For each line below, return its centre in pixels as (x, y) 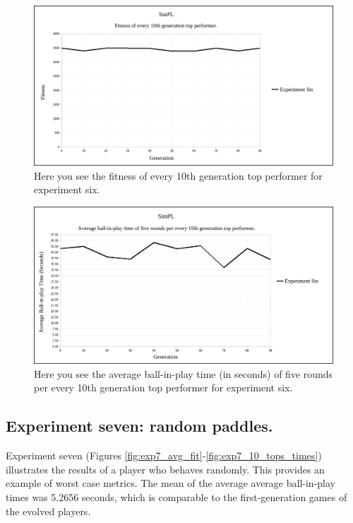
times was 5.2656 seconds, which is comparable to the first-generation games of (176, 496)
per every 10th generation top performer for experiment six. (163, 387)
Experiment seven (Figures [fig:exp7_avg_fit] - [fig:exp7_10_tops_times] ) (164, 455)
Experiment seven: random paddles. (139, 426)
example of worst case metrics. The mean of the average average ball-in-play (170, 483)
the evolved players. (48, 511)
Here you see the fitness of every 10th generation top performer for (178, 175)
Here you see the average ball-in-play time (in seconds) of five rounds (184, 373)
